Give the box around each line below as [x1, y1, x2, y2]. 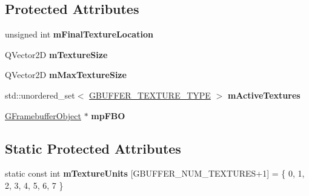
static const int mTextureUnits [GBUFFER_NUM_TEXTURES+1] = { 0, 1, [5, 167, 305, 180]
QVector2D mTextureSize [5, 48, 108, 60]
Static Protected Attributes [5, 139, 181, 157]
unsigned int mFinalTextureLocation [5, 28, 153, 41]
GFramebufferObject [5, 109, 81, 122]
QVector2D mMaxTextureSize [5, 68, 127, 81]
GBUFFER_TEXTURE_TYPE [89, 88, 211, 101]
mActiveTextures [227, 88, 301, 101]
